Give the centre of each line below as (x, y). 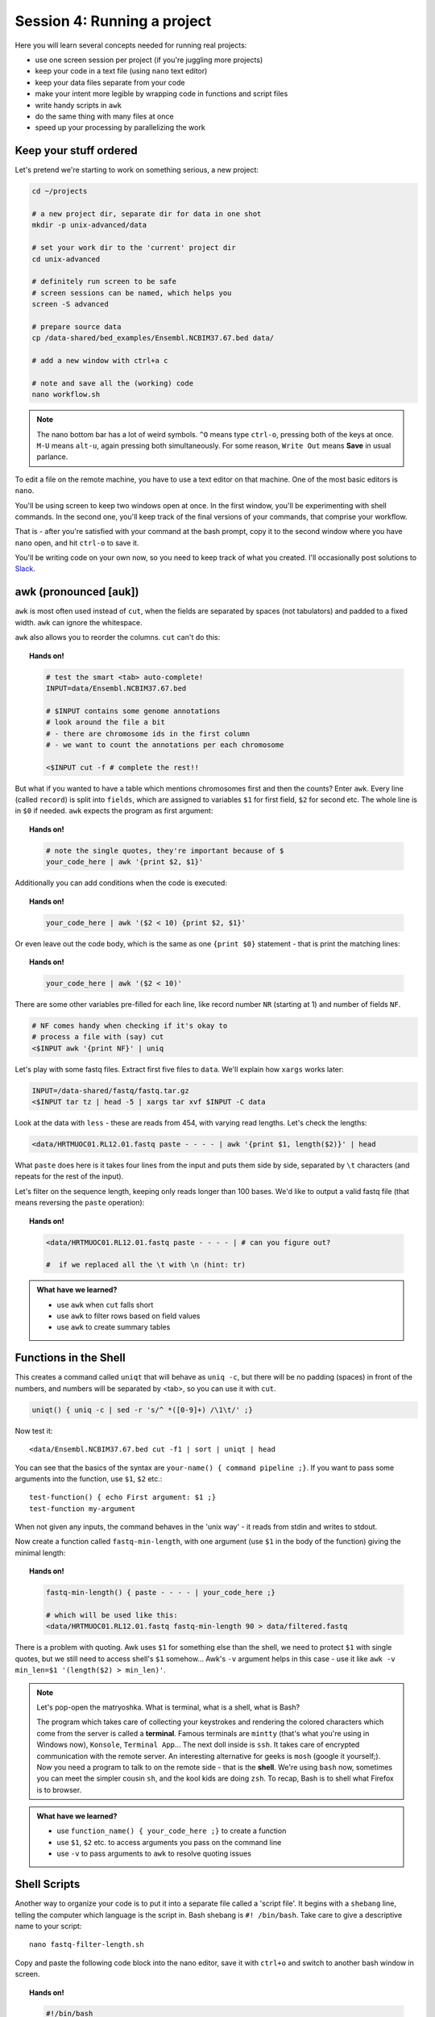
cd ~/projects (60, 191)
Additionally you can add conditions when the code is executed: (121, 883)
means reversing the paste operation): (80, 1203)
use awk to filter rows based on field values (128, 1316)
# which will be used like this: (112, 1615)
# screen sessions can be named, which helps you (132, 293)
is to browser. (59, 1789)
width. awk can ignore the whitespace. (79, 622)
